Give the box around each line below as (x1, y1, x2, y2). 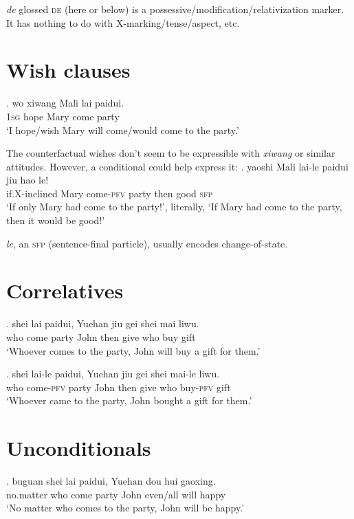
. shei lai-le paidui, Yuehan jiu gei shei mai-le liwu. (6, 366, 220, 381)
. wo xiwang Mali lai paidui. (6, 96, 124, 110)
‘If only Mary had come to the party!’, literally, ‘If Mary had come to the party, (6, 199, 342, 214)
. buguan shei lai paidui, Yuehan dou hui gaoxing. (6, 474, 216, 488)
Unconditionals (6, 434, 151, 462)
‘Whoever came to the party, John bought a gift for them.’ (6, 393, 252, 408)
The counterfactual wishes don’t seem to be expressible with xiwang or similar (6, 146, 335, 160)
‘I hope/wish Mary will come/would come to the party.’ (6, 122, 239, 137)
